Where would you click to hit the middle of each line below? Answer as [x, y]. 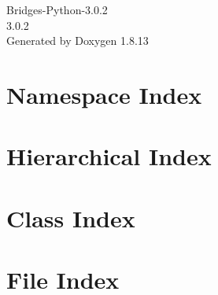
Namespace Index [104, 94]
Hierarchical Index [109, 156]
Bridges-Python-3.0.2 [57, 9]
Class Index [71, 218]
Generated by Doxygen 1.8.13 [78, 41]
